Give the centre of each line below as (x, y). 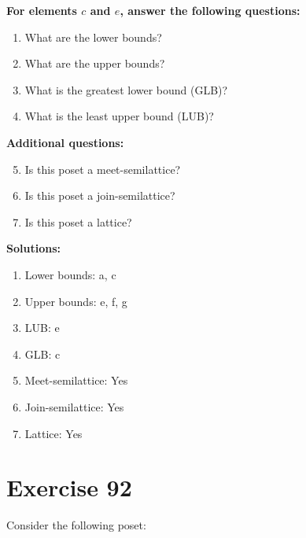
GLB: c (42, 354)
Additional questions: (65, 142)
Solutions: (33, 248)
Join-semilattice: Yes (74, 406)
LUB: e (42, 328)
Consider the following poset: (76, 525)
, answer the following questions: (210, 10)
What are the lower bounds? (93, 37)
